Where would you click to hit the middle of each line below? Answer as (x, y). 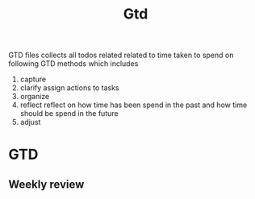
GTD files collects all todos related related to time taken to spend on (121, 55)
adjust (30, 122)
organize (35, 97)
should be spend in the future (69, 114)
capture (33, 79)
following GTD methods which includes (73, 64)
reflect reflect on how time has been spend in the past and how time (134, 105)
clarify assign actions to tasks (69, 88)
